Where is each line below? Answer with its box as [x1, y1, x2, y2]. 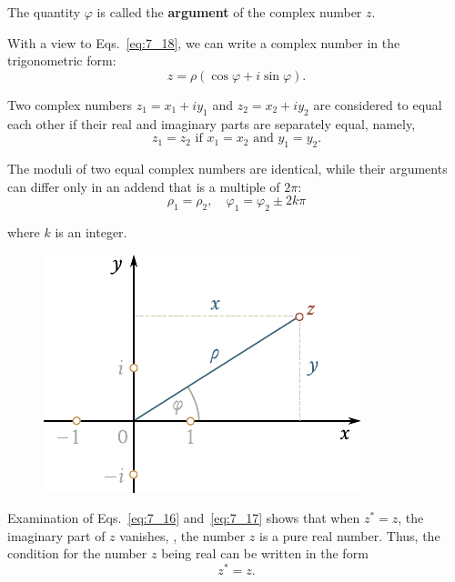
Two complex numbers [7, 95, 132, 114]
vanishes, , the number [119, 526, 246, 545]
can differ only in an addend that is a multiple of [7, 176, 280, 196]
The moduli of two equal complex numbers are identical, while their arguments [7, 158, 448, 177]
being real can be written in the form [161, 544, 369, 563]
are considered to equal [313, 95, 442, 114]
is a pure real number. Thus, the [258, 526, 440, 545]
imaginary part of [7, 526, 106, 545]
